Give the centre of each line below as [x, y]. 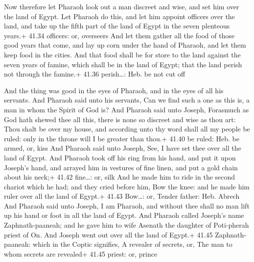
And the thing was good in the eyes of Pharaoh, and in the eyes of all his [114, 90]
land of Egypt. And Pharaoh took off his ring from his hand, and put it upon [120, 157]
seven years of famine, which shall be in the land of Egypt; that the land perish [123, 64]
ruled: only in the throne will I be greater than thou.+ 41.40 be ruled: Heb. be [122, 138]
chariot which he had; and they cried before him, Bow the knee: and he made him [127, 186]
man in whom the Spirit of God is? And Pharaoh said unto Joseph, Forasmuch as [127, 109]
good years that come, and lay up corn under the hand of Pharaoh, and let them [125, 45]
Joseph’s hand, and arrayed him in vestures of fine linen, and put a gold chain [121, 167]
